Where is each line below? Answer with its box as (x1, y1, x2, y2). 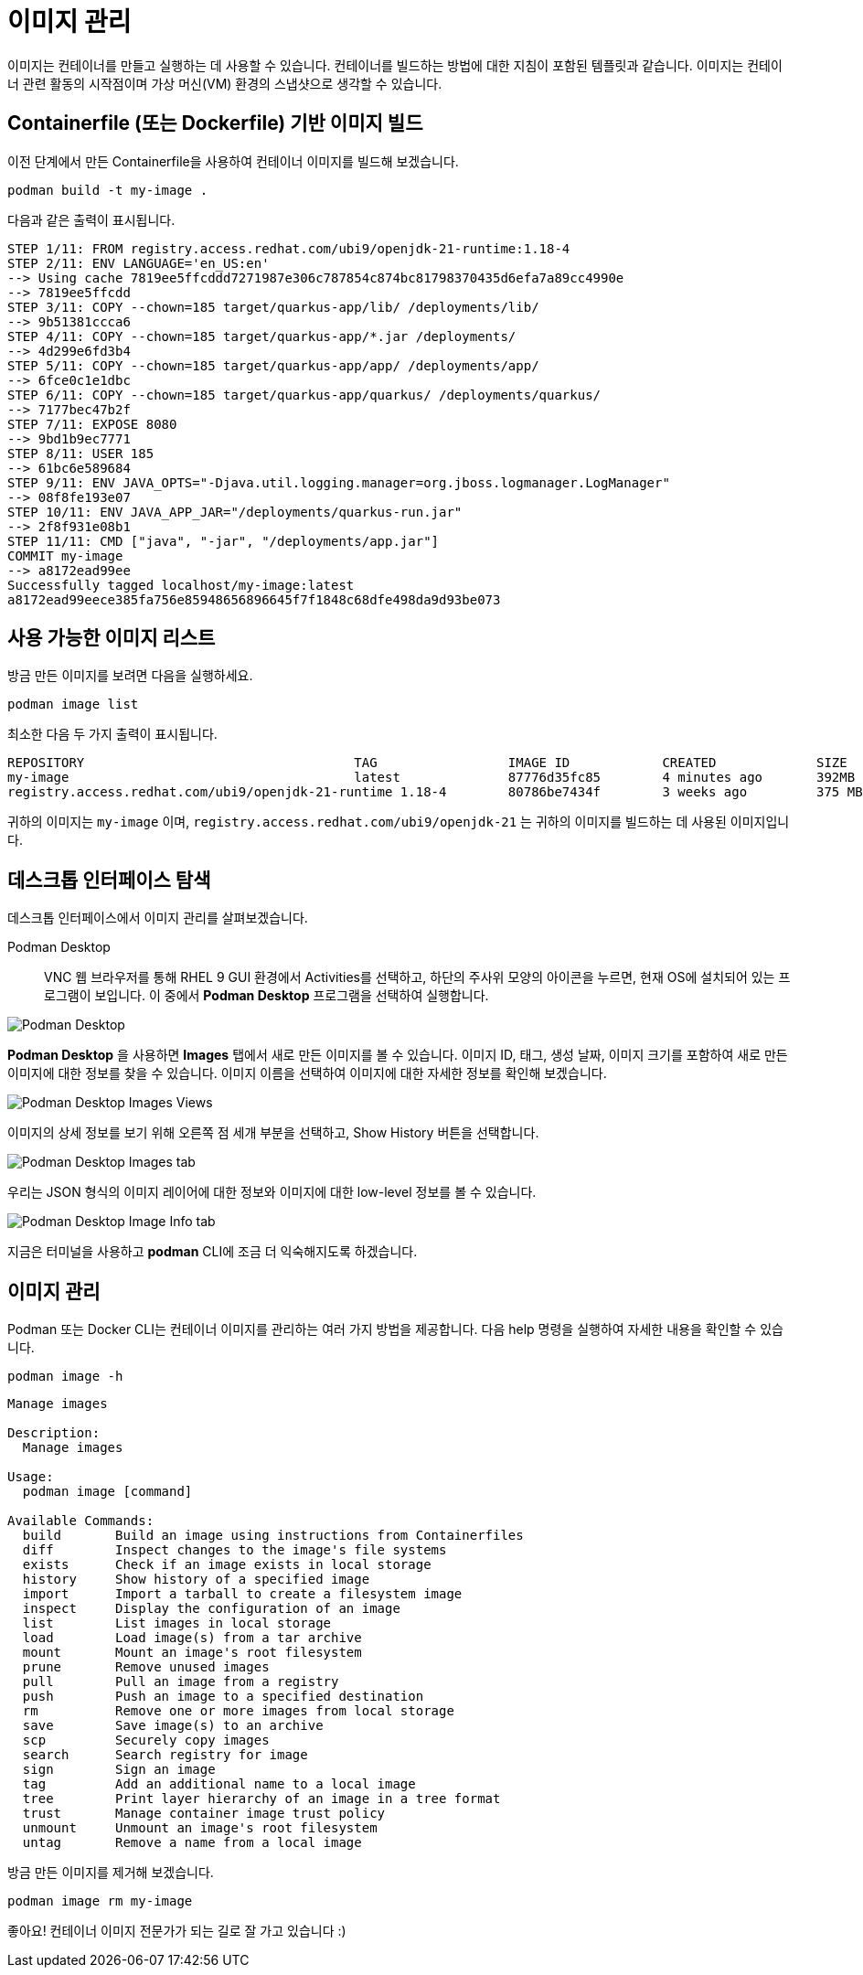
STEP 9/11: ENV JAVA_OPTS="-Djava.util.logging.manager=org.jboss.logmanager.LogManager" (7, 475, 670, 490)
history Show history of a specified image (22, 1572, 370, 1587)
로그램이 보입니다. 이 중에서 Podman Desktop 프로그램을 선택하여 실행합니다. (44, 987, 489, 1004)
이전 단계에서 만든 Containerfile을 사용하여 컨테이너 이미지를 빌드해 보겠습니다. (7, 153, 459, 169)
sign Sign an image (22, 1762, 216, 1777)
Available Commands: (7, 1513, 154, 1529)
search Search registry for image (22, 1747, 308, 1763)
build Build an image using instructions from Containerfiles (22, 1528, 524, 1543)
